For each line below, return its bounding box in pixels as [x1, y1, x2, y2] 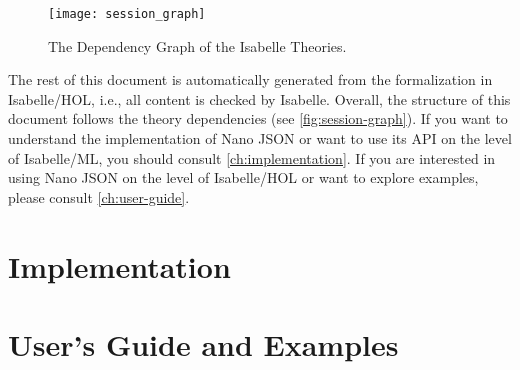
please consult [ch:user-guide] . [8, 186, 190, 207]
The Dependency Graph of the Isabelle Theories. [48, 35, 347, 56]
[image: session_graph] [48, 7, 206, 21]
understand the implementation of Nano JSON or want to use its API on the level [8, 128, 512, 149]
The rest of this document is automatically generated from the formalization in [8, 69, 493, 90]
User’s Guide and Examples [8, 323, 399, 364]
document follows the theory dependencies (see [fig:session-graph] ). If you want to [8, 108, 508, 129]
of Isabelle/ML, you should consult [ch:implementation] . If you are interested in [8, 147, 496, 168]
